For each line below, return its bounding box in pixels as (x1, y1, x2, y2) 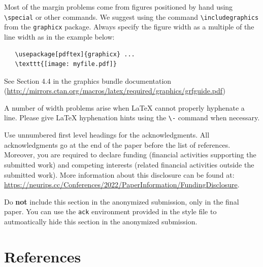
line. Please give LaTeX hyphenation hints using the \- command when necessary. (4, 112, 260, 123)
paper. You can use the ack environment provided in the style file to (4, 206, 217, 217)
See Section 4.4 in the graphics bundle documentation (4, 75, 172, 86)
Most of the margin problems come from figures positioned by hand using (4, 2, 233, 12)
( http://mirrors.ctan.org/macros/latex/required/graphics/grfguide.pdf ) (4, 85, 225, 96)
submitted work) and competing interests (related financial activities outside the (4, 159, 254, 170)
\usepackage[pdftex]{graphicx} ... (15, 50, 135, 58)
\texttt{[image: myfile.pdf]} (15, 60, 117, 68)
